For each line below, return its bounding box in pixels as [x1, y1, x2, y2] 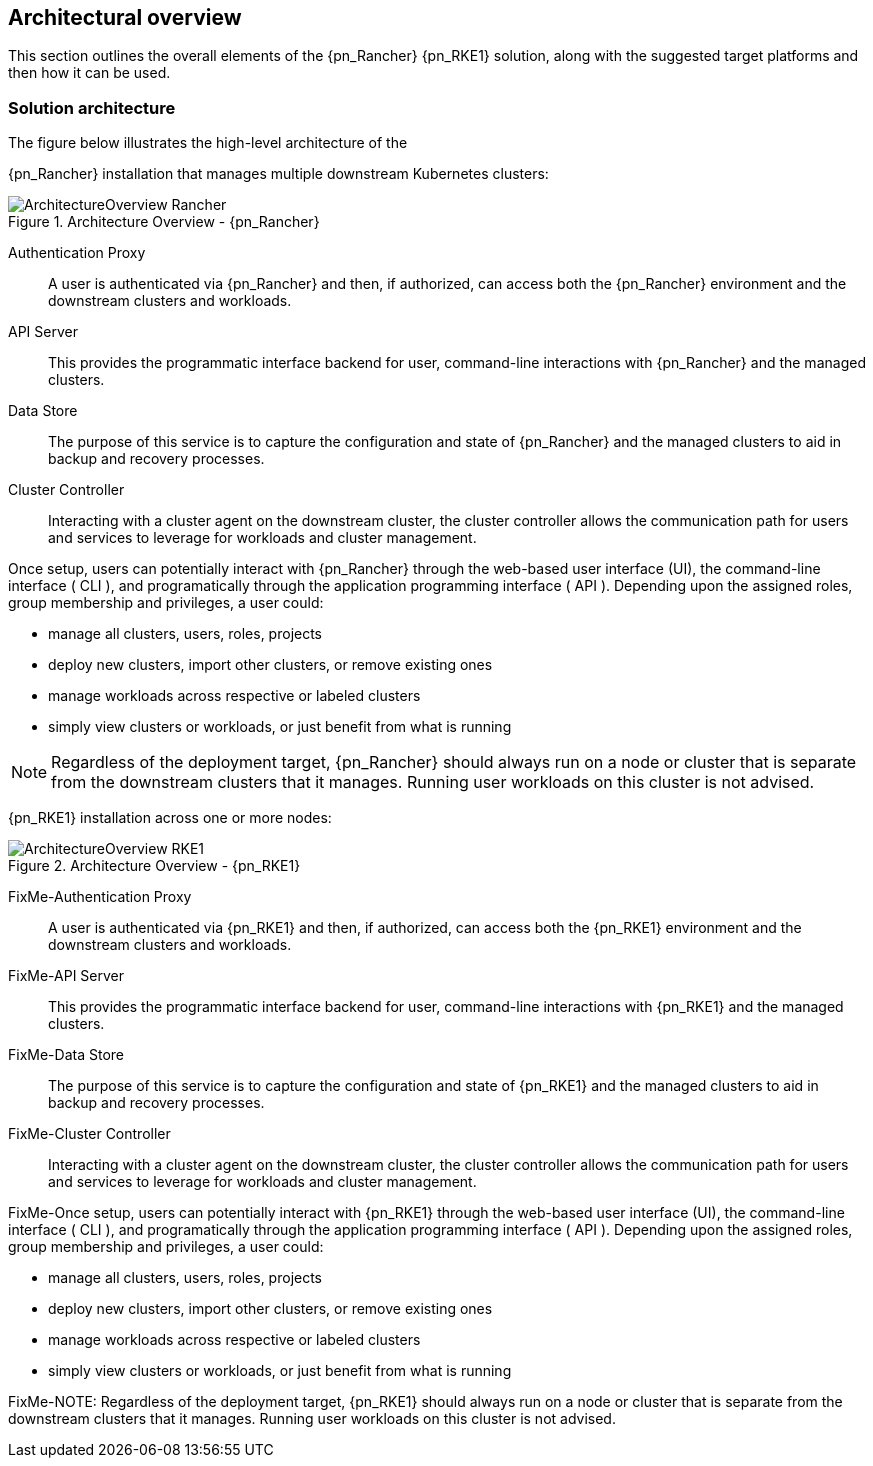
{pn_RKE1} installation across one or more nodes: [8, 809, 332, 827]
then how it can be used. [8, 64, 171, 82]
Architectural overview [8, 5, 242, 30]
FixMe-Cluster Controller [8, 1125, 171, 1143]
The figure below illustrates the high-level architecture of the [8, 134, 408, 152]
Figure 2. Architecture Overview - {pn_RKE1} [8, 857, 301, 875]
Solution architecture [8, 97, 176, 118]
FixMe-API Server [8, 967, 125, 985]
